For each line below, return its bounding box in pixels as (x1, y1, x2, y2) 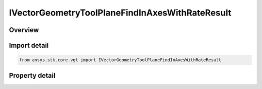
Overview (9, 26, 39, 34)
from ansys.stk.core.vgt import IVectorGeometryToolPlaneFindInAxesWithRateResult (19, 57, 222, 63)
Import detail (9, 41, 49, 50)
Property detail (9, 71, 56, 80)
